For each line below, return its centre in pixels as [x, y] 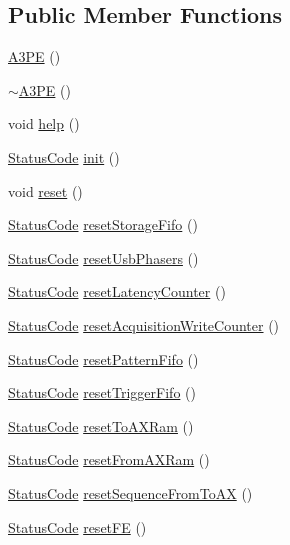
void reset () [45, 190]
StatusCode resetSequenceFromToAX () [130, 492]
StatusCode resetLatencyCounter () [117, 291]
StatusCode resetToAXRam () [101, 425]
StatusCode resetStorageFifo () [103, 224]
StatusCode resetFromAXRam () [109, 459]
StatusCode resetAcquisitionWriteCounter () [144, 324]
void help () [44, 123]
